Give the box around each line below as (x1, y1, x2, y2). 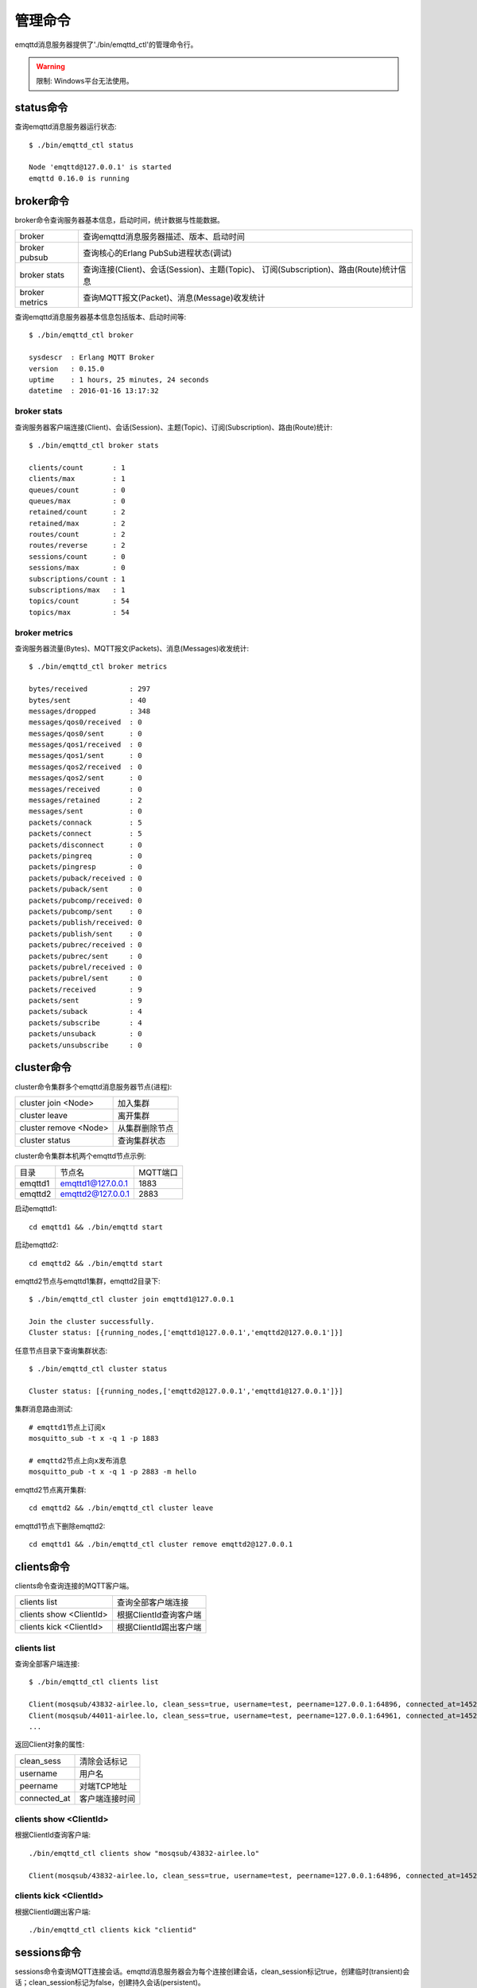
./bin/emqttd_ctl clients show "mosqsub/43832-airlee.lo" (29, 1849, 260, 1858)
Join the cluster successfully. (29, 1317, 155, 1326)
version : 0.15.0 (29, 364, 105, 373)
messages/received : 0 (29, 784, 142, 794)
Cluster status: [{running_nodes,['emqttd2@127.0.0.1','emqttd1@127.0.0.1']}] (29, 1387, 343, 1396)
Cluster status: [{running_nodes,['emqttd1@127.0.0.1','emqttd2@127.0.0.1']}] (29, 1328, 343, 1338)
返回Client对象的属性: (14, 1740, 85, 1749)
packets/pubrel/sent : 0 (29, 974, 142, 983)
